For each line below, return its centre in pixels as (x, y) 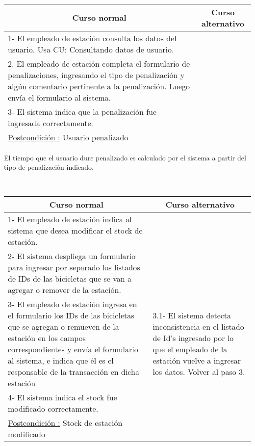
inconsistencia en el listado (198, 327)
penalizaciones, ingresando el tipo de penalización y (96, 75)
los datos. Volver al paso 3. (199, 372)
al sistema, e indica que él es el (61, 361)
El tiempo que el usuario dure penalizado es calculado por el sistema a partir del (125, 157)
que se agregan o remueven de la (64, 327)
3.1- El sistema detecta (192, 315)
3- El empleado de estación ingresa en (73, 304)
